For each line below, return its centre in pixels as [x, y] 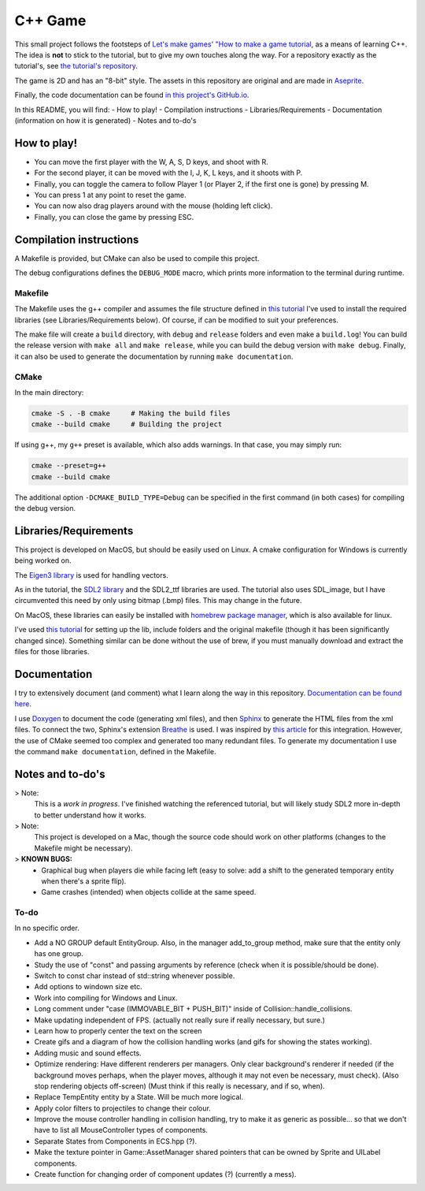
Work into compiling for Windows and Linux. [106, 998]
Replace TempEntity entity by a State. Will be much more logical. [139, 1097]
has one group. [59, 954]
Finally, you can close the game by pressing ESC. [114, 217]
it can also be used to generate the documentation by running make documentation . [154, 356]
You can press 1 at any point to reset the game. [110, 195]
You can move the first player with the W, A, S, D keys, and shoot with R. [152, 162]
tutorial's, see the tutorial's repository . [76, 66]
